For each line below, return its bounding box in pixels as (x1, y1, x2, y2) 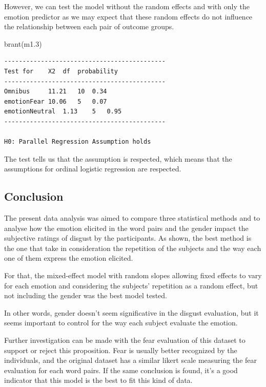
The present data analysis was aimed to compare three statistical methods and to (4, 212, 260, 223)
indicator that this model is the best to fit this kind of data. (4, 375, 193, 385)
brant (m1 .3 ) (4, 38, 42, 49)
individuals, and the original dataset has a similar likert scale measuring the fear (4, 355, 257, 365)
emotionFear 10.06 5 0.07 (4, 98, 107, 105)
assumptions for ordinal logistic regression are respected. (4, 163, 181, 174)
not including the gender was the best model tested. (4, 290, 167, 301)
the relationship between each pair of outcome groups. (4, 21, 174, 32)
